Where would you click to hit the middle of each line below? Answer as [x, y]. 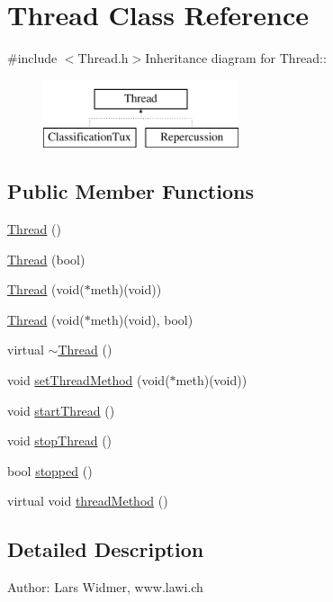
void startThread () [61, 410]
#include [32, 58]
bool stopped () [50, 470]
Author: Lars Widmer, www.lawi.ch [105, 587]
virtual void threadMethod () [88, 501]
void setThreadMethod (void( [89, 380]
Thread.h [103, 58]
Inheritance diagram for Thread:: [236, 58]
